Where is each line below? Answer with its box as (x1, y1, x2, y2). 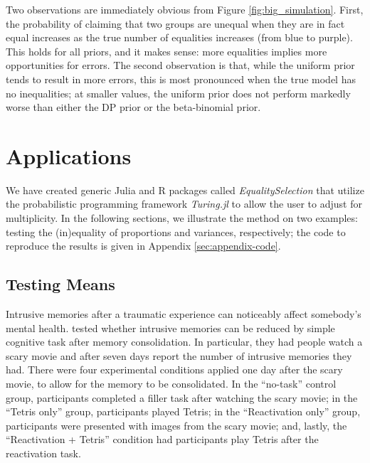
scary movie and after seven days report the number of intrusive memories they (6, 348, 352, 363)
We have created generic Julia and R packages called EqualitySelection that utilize (6, 182, 364, 197)
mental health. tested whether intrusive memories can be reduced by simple (6, 320, 335, 335)
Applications (6, 141, 132, 170)
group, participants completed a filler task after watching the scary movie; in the (6, 390, 358, 405)
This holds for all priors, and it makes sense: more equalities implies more (6, 43, 327, 58)
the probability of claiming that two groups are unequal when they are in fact (6, 16, 345, 31)
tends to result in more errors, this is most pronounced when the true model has (6, 71, 356, 86)
